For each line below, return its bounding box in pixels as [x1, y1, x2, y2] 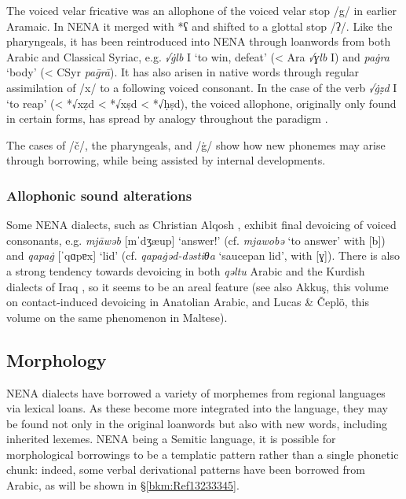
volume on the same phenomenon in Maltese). [6, 309, 228, 325]
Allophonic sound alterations [6, 185, 192, 205]
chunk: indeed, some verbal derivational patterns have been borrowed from [6, 461, 365, 478]
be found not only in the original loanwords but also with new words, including [6, 415, 387, 431]
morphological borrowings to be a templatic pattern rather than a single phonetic [6, 445, 399, 462]
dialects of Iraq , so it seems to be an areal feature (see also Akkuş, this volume [6, 278, 389, 294]
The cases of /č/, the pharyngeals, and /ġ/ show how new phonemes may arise [6, 136, 386, 153]
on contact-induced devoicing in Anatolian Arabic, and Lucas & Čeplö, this [6, 294, 370, 310]
